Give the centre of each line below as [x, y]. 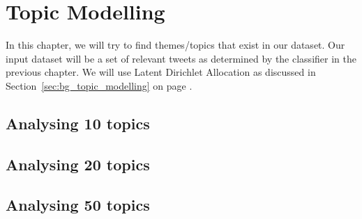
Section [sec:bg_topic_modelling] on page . [99, 85]
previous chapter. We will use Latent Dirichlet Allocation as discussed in [161, 72]
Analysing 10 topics [78, 123]
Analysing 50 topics [78, 205]
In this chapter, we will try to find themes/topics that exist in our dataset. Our [175, 45]
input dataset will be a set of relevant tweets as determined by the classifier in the [181, 58]
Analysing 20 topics [78, 164]
